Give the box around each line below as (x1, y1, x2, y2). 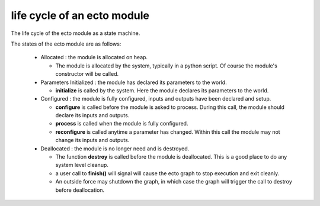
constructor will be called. (55, 70, 119, 78)
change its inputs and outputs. (55, 137, 130, 144)
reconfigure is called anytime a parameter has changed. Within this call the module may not (55, 128, 281, 136)
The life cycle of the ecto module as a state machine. (11, 30, 140, 37)
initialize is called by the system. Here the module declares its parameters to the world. (55, 86, 269, 94)
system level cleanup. (55, 162, 109, 169)
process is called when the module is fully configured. (55, 120, 188, 127)
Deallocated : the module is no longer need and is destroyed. (40, 145, 190, 152)
